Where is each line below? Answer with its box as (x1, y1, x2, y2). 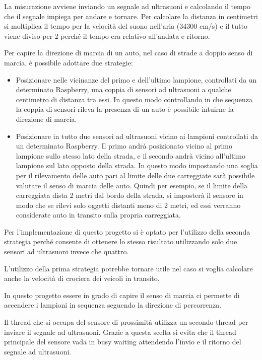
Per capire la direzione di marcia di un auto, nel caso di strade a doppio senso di (4, 47, 253, 58)
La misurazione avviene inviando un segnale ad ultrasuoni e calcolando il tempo (4, 1, 250, 11)
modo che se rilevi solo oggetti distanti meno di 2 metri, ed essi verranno (16, 199, 241, 210)
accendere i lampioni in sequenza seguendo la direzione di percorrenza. (4, 300, 222, 310)
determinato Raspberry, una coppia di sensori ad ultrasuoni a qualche (16, 84, 231, 95)
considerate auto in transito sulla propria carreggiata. (16, 209, 181, 220)
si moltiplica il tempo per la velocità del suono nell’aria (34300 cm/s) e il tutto (4, 21, 247, 31)
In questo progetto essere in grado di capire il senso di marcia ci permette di (4, 290, 240, 300)
